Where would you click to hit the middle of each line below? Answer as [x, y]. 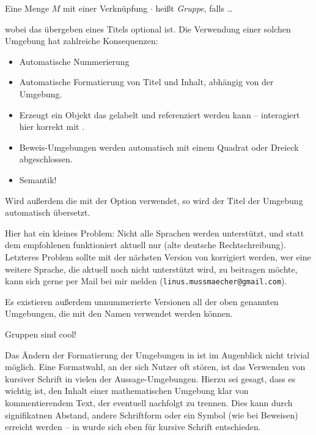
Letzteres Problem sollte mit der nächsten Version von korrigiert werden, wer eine [158, 256]
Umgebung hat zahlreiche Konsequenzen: [82, 41]
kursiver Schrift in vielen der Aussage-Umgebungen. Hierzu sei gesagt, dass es [150, 378]
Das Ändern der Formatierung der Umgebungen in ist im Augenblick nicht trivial [157, 354]
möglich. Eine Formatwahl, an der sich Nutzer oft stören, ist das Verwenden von [155, 367]
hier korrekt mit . [52, 127]
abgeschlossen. [46, 159]
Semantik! [38, 179]
